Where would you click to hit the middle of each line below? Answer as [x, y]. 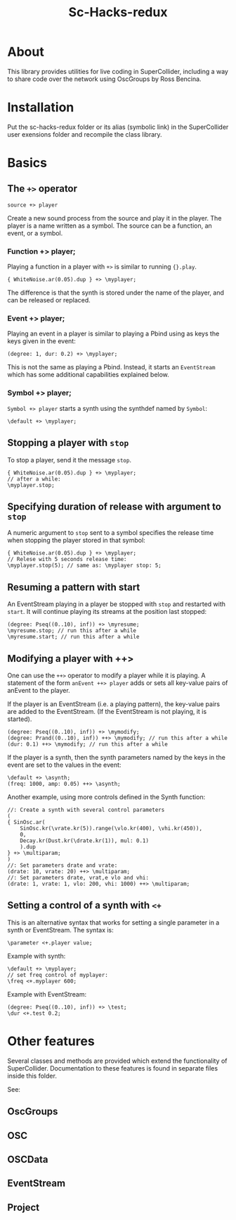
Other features [51, 1041]
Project [24, 1207]
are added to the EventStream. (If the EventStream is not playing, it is [107, 712]
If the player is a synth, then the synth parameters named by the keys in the [117, 758]
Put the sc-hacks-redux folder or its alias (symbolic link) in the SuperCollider [118, 127]
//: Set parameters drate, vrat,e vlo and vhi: [78, 878]
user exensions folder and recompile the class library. [85, 134]
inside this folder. [32, 1076]
